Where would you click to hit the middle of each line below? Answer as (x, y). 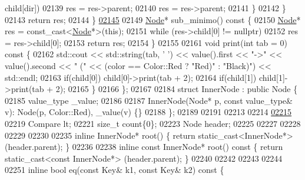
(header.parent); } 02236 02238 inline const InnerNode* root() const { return (144, 147)
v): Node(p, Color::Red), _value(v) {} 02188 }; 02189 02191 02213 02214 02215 (148, 112)
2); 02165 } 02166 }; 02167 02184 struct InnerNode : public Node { (177, 89)
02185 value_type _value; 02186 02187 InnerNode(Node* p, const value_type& (149, 100)
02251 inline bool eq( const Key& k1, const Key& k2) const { (115, 170)
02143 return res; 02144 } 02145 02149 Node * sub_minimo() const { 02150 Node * (153, 19)
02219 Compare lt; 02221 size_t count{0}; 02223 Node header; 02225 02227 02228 (153, 123)
